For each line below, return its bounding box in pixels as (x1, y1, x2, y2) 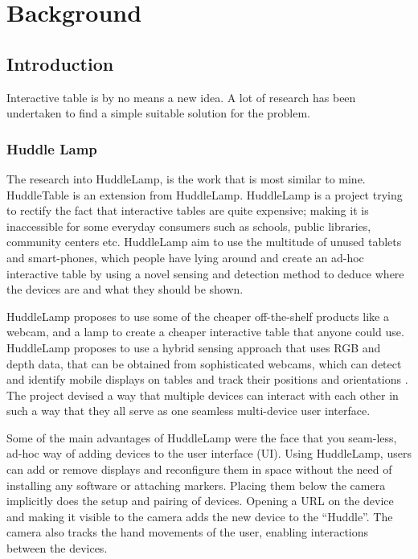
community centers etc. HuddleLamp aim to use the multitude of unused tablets (6, 233, 402, 250)
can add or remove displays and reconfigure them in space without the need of (6, 461, 392, 478)
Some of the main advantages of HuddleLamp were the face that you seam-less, (6, 429, 397, 446)
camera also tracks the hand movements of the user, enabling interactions (6, 524, 369, 541)
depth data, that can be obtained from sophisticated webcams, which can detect (6, 355, 402, 372)
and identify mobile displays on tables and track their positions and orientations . (6, 371, 408, 388)
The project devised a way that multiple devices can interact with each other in (6, 386, 399, 403)
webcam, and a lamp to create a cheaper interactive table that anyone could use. (6, 323, 404, 340)
